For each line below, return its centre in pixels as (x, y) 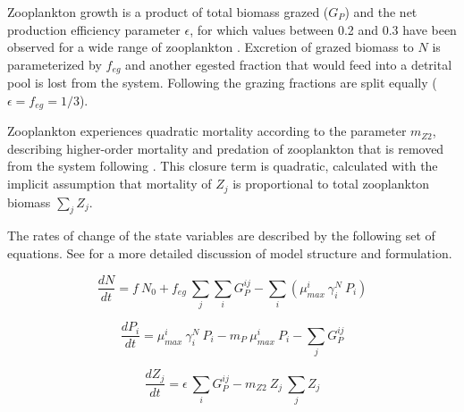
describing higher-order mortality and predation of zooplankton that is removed (226, 148)
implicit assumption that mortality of (110, 184)
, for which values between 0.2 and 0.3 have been (323, 29)
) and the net (381, 12)
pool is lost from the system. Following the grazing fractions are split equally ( (222, 83)
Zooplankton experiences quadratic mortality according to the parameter (207, 131)
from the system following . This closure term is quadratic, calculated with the (223, 166)
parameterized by (55, 64)
